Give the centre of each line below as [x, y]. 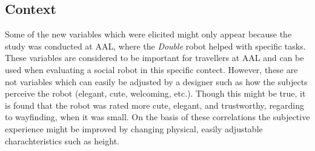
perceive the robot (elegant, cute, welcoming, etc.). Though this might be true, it [155, 93]
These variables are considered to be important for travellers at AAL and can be [154, 58]
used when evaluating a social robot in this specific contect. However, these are [151, 69]
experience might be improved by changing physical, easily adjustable [134, 128]
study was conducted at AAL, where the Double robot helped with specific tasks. [155, 46]
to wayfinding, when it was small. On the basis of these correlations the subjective [157, 117]
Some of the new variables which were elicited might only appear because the [148, 34]
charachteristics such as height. [62, 140]
